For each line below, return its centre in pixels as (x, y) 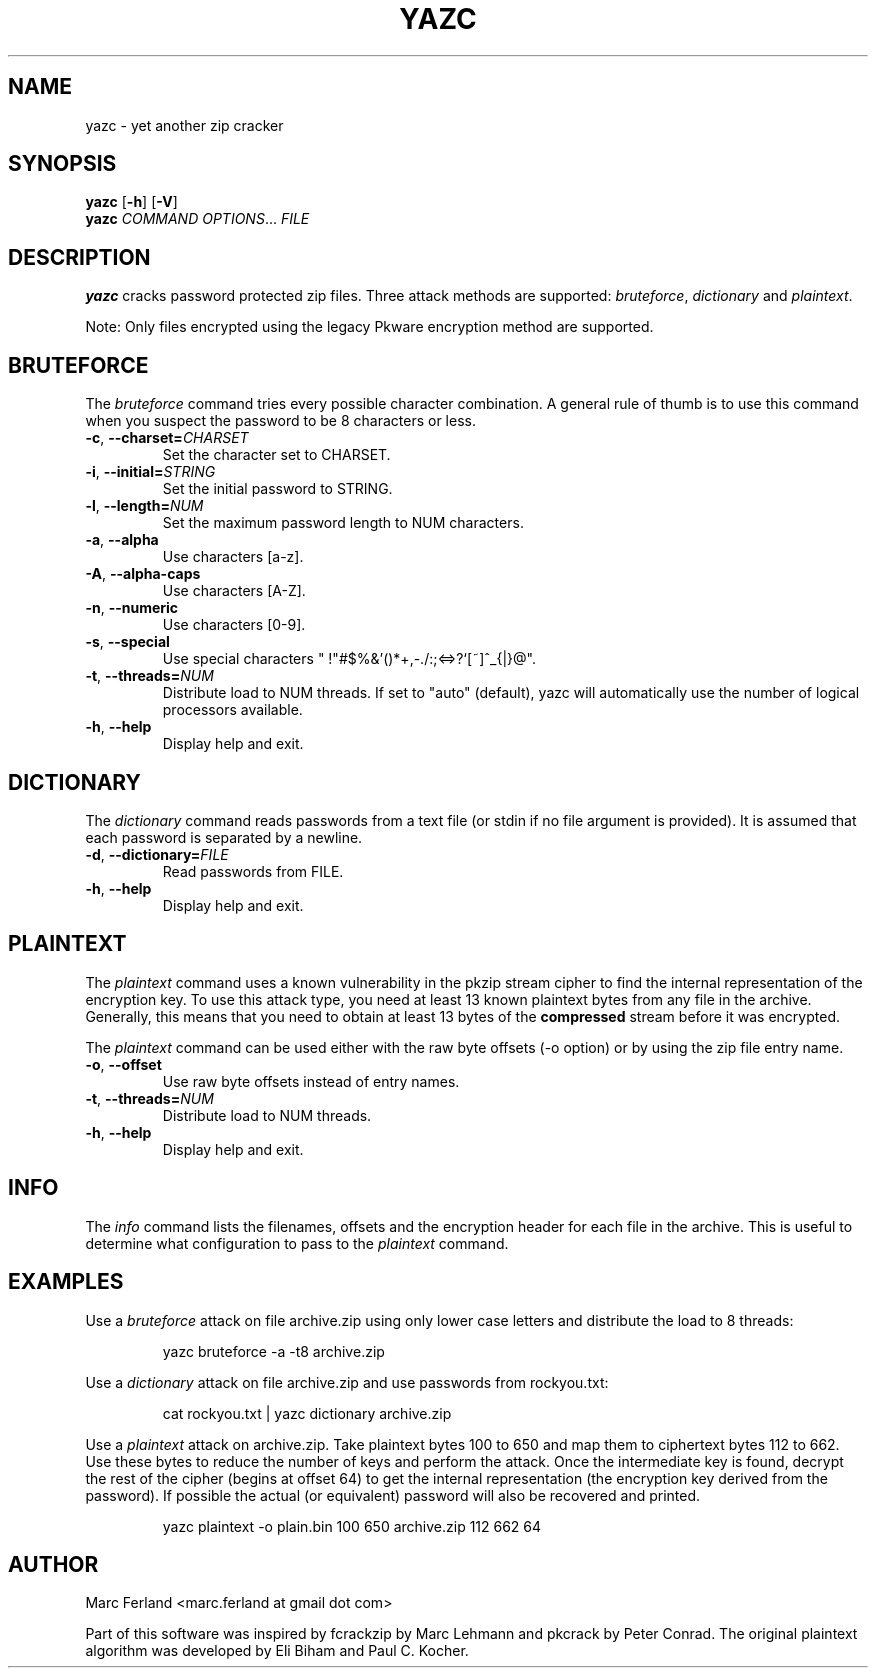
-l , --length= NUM (144, 506)
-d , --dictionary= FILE (157, 854)
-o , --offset (123, 1064)
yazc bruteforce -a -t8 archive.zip (273, 1351)
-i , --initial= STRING (150, 472)
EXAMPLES (66, 1282)
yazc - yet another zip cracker (184, 125)
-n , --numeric (132, 608)
